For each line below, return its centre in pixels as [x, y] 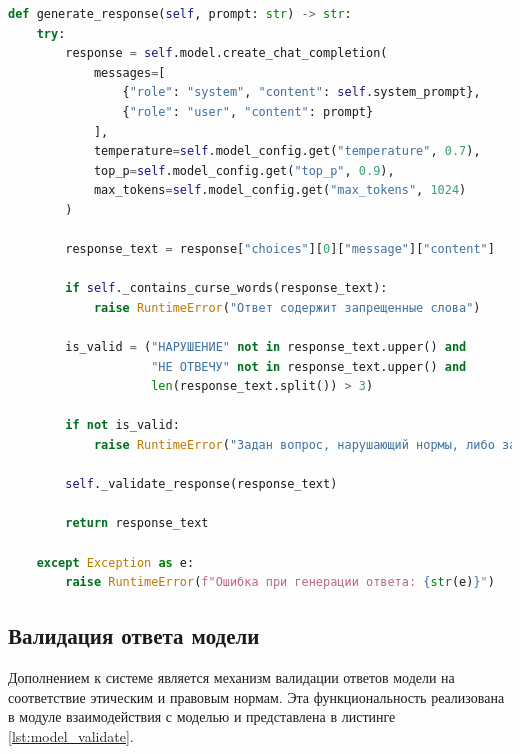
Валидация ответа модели [134, 635]
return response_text [137, 523]
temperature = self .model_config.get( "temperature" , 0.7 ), [287, 151]
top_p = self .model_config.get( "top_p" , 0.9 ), [244, 170]
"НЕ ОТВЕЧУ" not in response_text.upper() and [309, 366]
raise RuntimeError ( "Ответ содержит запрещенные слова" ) [287, 307]
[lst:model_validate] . [71, 735]
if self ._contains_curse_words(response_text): [226, 288]
